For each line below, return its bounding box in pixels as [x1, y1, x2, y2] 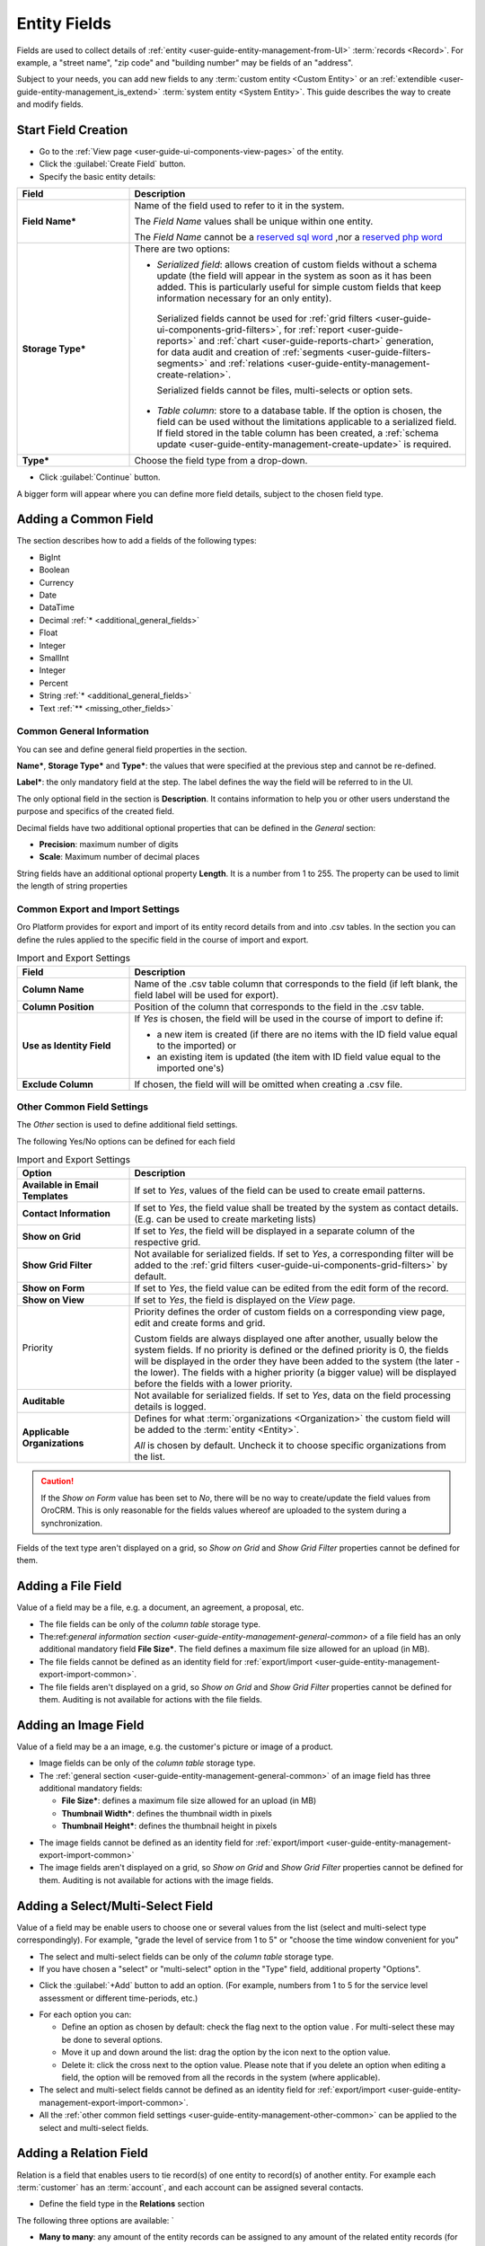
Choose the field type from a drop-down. [134, 455, 308, 467]
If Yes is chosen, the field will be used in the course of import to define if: [134, 1012, 444, 1024]
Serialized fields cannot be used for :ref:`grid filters [156, 313, 373, 325]
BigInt [39, 552, 61, 562]
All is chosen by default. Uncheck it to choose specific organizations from [134, 1439, 446, 1452]
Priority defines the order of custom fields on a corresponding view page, [134, 1305, 445, 1318]
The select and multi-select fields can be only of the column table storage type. [39, 1950, 334, 1962]
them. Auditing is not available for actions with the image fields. [39, 1874, 274, 1886]
